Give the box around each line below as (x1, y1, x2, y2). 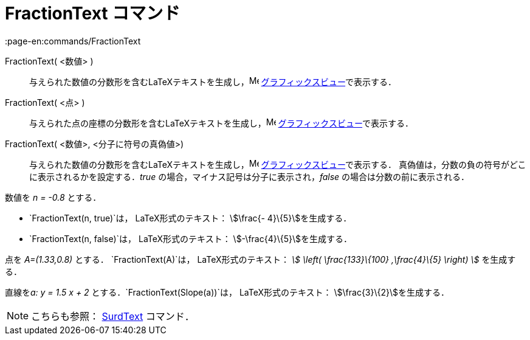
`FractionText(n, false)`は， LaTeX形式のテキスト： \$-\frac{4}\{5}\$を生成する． (29, 233, 352, 244)
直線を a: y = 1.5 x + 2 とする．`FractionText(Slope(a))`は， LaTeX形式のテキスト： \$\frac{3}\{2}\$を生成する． (5, 286, 450, 297)
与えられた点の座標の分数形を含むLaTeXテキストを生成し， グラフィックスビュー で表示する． (29, 117, 414, 128)
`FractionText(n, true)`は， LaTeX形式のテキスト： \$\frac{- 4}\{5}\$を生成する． (29, 212, 352, 223)
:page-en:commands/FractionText (5, 35, 141, 46)
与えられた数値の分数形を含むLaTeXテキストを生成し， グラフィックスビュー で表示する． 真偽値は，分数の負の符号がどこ (29, 159, 526, 170)
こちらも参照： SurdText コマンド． (31, 310, 194, 322)
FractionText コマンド (5, 3, 181, 24)
